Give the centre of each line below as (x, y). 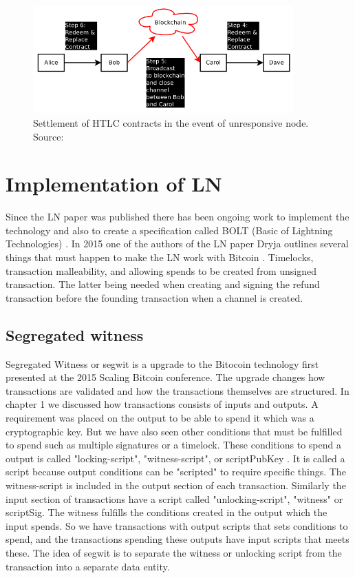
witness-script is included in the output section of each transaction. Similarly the (176, 485)
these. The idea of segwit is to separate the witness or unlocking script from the (174, 552)
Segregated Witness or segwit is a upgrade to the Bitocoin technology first (162, 363)
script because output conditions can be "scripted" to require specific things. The (176, 472)
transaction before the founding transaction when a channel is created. (154, 297)
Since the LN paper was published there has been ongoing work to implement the (177, 217)
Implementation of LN (114, 184)
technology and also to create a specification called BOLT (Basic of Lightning (169, 230)
